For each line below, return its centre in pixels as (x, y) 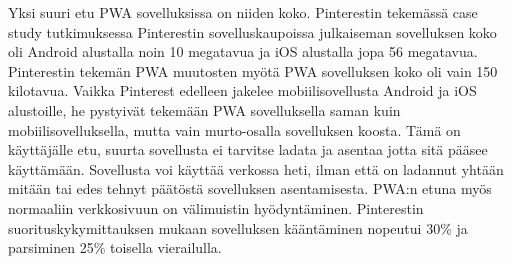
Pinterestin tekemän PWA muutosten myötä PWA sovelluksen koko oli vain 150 (253, 70)
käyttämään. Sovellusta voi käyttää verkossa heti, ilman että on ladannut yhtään (256, 168)
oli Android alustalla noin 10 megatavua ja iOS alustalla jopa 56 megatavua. (243, 51)
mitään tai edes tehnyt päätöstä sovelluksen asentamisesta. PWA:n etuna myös (250, 188)
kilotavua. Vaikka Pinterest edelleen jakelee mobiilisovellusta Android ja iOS (242, 90)
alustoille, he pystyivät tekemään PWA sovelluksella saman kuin (204, 109)
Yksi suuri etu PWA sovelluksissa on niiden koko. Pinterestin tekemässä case (243, 12)
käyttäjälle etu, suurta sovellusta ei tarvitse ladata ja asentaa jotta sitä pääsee (248, 149)
